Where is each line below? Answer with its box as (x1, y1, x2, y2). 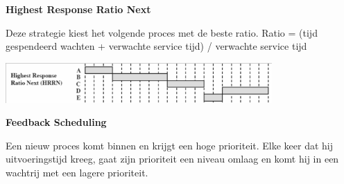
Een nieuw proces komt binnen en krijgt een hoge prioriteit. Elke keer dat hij (6, 138, 334, 152)
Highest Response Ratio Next (6, 2, 151, 16)
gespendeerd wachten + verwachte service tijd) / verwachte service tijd (6, 39, 307, 53)
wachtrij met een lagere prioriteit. (6, 165, 148, 179)
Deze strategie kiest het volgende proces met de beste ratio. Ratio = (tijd (6, 25, 318, 39)
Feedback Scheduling (6, 115, 107, 129)
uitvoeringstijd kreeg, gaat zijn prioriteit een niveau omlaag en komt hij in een (6, 151, 339, 166)
